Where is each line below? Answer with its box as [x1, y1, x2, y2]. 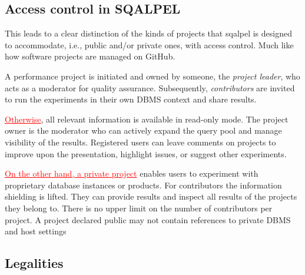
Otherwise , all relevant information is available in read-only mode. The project [5, 112, 289, 125]
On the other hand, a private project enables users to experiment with [5, 167, 258, 180]
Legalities [5, 254, 64, 272]
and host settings [5, 225, 67, 237]
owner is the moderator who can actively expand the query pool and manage [5, 124, 282, 137]
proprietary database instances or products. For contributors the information [5, 178, 282, 191]
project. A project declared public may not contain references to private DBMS [5, 213, 291, 226]
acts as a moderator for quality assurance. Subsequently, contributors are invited [5, 81, 295, 94]
